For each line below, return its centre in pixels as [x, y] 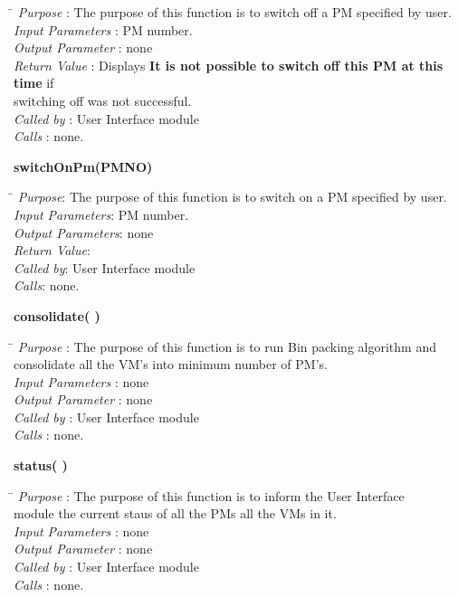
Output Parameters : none [84, 232]
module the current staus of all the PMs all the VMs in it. [175, 513]
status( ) [41, 465]
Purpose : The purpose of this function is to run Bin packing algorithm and [227, 346]
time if [34, 83]
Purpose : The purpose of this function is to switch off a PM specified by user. [234, 12]
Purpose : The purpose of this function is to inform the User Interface [211, 495]
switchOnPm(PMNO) [83, 166]
